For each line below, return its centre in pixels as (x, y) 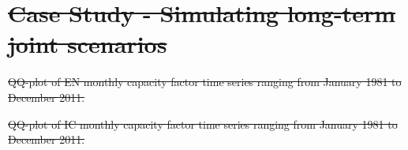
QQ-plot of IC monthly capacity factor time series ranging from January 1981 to (203, 124)
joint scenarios (88, 44)
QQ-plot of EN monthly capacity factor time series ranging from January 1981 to (205, 82)
